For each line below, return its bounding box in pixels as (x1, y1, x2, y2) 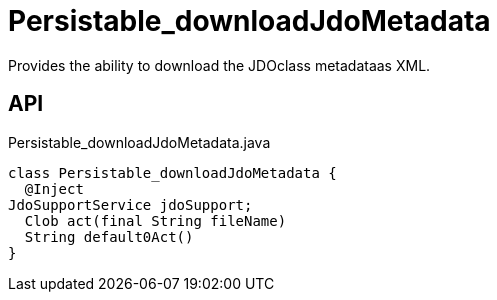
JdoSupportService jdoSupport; (8, 196, 253, 213)
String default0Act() (24, 228, 194, 245)
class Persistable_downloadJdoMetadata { (8, 164, 337, 181)
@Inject (24, 180, 84, 197)
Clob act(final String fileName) (24, 212, 287, 229)
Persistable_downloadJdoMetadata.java (8, 133, 271, 151)
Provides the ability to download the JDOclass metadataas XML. (8, 56, 431, 74)
